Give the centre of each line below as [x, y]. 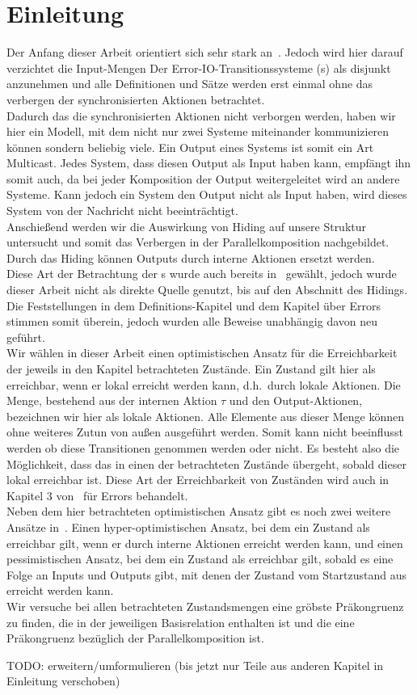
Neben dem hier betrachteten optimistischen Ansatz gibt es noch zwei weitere [199, 511]
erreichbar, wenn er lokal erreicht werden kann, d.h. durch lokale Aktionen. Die [204, 384]
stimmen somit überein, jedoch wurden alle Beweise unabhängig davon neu [192, 321]
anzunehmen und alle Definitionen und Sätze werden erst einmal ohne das [190, 84]
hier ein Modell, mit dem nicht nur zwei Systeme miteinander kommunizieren [198, 131]
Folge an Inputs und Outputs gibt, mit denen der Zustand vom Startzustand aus [206, 574]
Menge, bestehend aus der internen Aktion [112, 400]
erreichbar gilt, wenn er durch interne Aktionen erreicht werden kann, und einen [205, 543]
